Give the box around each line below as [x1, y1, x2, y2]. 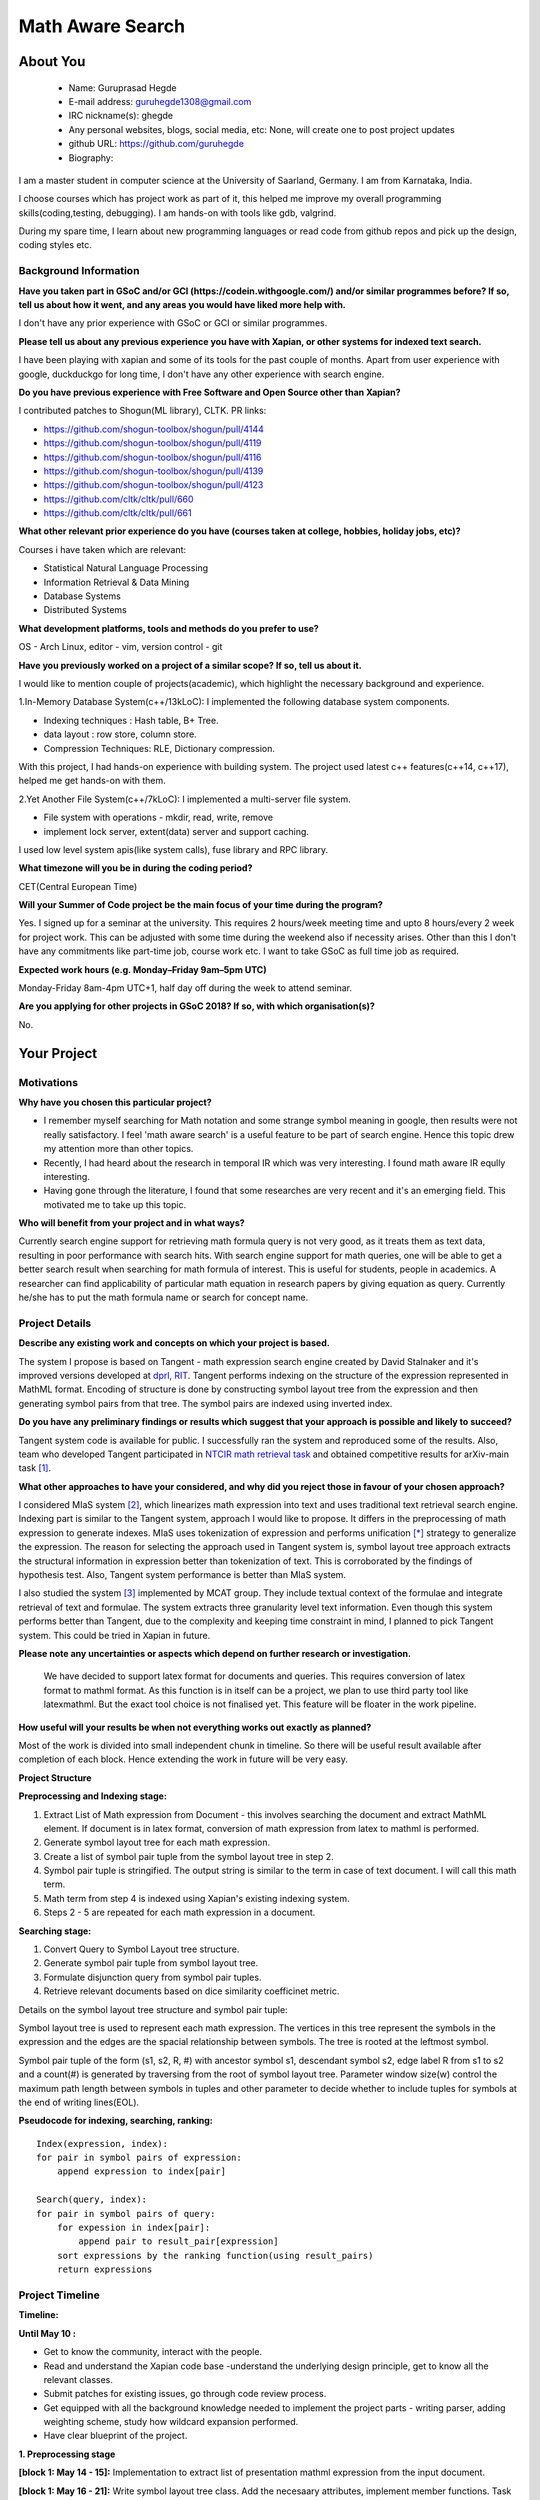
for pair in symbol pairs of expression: [36, 2152, 242, 2164]
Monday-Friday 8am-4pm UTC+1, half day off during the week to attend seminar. [18, 982, 352, 994]
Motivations [18, 1075, 79, 1089]
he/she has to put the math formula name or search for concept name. [18, 1291, 309, 1304]
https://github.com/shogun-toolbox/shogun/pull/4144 [43, 423, 265, 435]
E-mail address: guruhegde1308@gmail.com [68, 95, 252, 107]
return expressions [56, 2264, 153, 2275]
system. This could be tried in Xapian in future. [18, 1629, 211, 1641]
